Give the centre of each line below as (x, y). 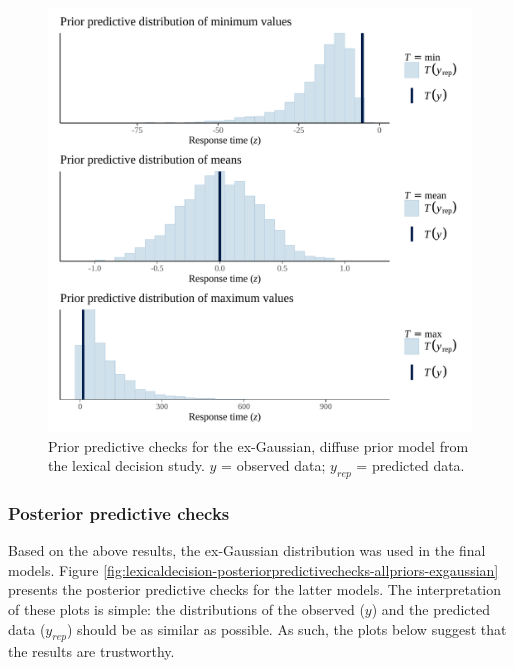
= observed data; (273, 465)
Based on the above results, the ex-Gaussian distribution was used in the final (247, 550)
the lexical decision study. (126, 465)
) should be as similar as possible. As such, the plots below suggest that (286, 628)
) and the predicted (430, 608)
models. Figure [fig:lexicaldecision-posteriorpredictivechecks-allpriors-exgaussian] (253, 569)
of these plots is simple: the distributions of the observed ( (186, 608)
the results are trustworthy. (91, 651)
